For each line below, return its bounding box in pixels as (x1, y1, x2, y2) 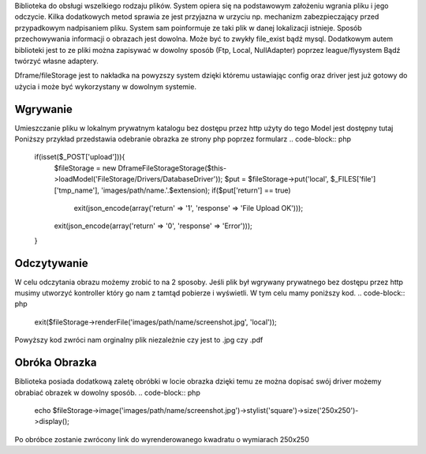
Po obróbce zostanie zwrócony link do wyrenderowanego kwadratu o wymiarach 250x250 (14, 434, 309, 444)
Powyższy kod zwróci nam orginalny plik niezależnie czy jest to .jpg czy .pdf (14, 336, 263, 345)
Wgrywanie (14, 103, 73, 116)
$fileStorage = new (54, 163, 117, 173)
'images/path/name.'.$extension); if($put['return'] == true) (101, 186, 291, 195)
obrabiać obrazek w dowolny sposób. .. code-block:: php (14, 388, 200, 397)
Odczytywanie (14, 257, 88, 270)
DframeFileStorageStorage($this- (118, 163, 227, 173)
